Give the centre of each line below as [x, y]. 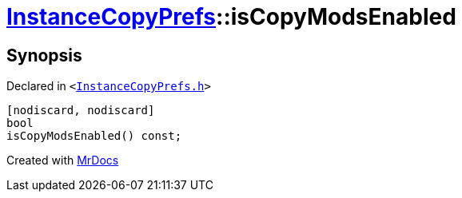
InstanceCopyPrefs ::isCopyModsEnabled [231, 17]
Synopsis [44, 55]
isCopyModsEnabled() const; [94, 136]
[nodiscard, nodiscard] [81, 111]
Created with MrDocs [63, 160]
